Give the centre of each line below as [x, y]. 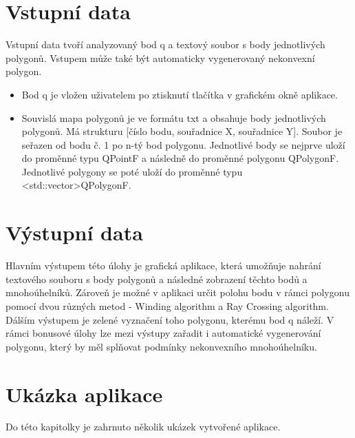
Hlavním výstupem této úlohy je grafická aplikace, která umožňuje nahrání [163, 265]
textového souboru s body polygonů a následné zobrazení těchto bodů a [157, 279]
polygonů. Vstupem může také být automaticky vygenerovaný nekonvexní [160, 58]
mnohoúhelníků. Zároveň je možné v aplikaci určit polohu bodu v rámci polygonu [177, 292]
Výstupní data [74, 232]
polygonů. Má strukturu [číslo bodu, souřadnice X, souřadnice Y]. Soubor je [182, 131]
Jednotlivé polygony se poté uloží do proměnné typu [132, 171]
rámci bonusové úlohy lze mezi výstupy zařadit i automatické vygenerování [163, 333]
